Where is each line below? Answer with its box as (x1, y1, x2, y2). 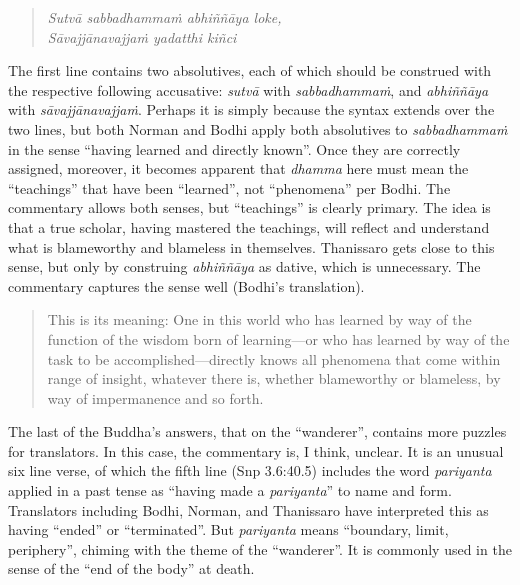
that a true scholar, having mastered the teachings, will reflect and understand (8, 216, 490, 237)
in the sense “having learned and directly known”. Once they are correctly (8, 138, 461, 159)
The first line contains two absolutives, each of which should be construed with (8, 60, 492, 81)
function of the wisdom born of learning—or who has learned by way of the (47, 328, 510, 349)
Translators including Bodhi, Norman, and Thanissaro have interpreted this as (8, 499, 489, 520)
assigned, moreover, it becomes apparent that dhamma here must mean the (8, 158, 469, 179)
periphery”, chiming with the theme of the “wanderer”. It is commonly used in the (8, 538, 512, 559)
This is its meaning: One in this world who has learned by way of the (47, 309, 472, 330)
